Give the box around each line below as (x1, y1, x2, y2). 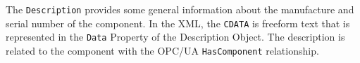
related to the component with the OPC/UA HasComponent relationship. (6, 43, 319, 57)
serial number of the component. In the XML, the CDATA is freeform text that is (6, 15, 350, 30)
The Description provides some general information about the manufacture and (6, 2, 354, 16)
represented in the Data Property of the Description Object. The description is (6, 29, 345, 44)
